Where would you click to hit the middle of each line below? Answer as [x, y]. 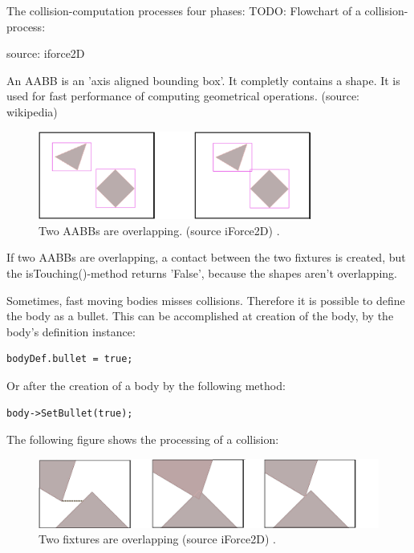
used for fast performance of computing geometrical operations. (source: [183, 96]
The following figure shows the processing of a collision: [143, 439]
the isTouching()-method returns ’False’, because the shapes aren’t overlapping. [202, 272]
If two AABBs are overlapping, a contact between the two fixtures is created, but [206, 257]
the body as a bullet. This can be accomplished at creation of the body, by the [200, 316]
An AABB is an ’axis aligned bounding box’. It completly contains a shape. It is [203, 80]
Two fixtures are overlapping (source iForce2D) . [157, 539]
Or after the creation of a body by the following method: [146, 385]
